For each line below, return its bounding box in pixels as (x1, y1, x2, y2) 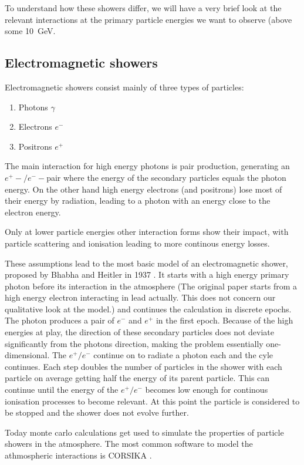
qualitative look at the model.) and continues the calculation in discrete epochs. (5, 302, 292, 315)
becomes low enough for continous (145, 383, 268, 396)
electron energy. (5, 205, 61, 218)
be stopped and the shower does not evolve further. (5, 406, 189, 419)
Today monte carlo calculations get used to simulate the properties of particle (5, 426, 284, 438)
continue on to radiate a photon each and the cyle (93, 349, 273, 361)
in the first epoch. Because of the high (156, 314, 293, 326)
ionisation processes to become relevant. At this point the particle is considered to (5, 395, 300, 407)
